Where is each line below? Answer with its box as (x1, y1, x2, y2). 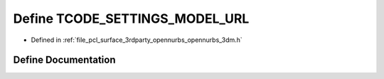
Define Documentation (13, 54, 116, 66)
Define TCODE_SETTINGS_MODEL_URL (13, 11, 250, 26)
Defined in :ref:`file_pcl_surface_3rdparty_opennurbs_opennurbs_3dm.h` (31, 36, 243, 44)
